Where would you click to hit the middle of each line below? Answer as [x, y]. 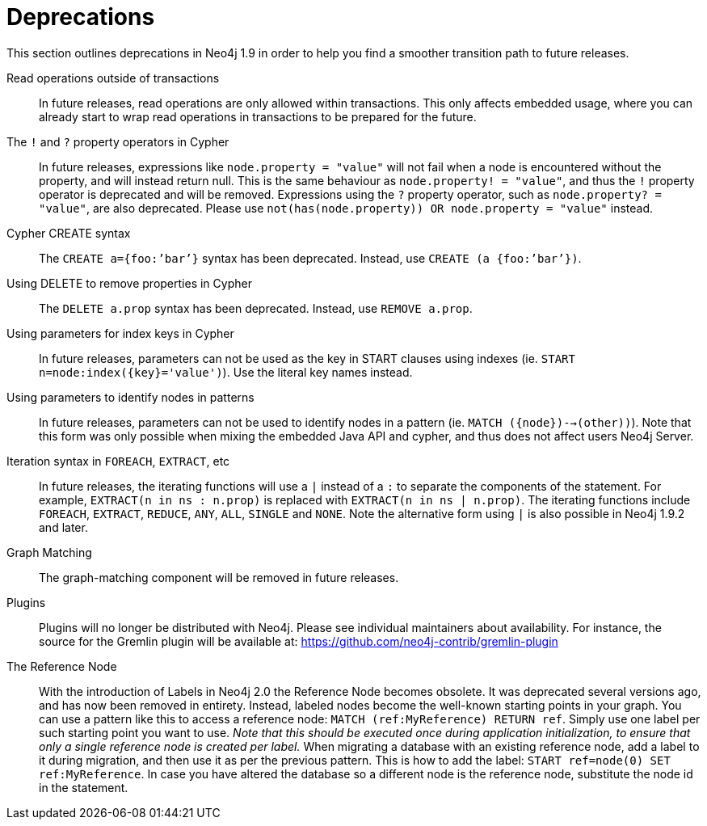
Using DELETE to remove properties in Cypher [129, 283]
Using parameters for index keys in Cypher [120, 333]
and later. [63, 527]
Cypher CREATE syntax [69, 233]
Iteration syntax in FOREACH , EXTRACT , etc [118, 461]
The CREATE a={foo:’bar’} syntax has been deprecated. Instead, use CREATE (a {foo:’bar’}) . [310, 258]
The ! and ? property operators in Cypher [118, 141]
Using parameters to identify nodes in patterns [130, 397]
